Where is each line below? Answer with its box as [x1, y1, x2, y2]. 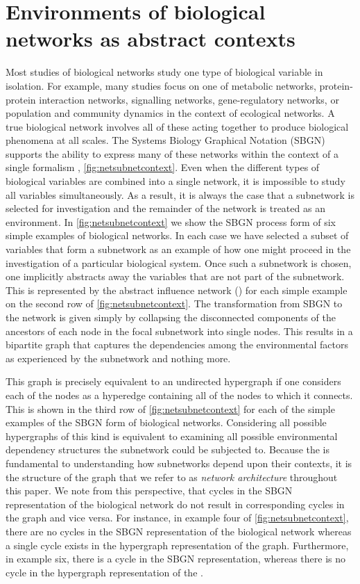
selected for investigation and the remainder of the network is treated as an [6, 201, 325, 216]
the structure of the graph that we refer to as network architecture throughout [6, 469, 338, 484]
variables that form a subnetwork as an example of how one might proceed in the [6, 242, 351, 257]
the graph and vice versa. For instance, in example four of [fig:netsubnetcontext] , [6, 510, 349, 525]
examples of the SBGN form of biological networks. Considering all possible [6, 415, 327, 430]
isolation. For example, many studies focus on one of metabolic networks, [6, 78, 316, 92]
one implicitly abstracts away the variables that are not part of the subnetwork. [6, 269, 345, 284]
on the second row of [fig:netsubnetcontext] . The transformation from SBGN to [6, 296, 343, 311]
